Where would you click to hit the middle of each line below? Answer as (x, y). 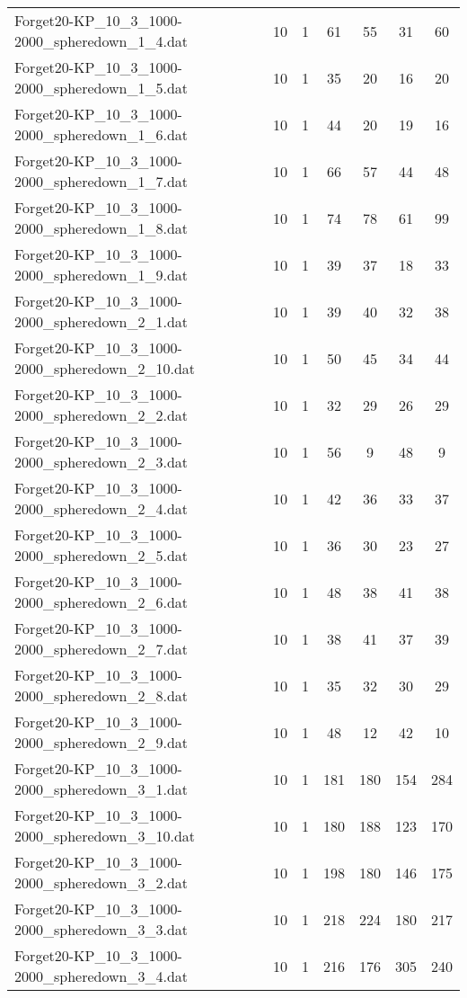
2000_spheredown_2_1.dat (101, 321)
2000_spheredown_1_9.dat (101, 275)
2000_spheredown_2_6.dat (101, 602)
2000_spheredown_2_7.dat (101, 649)
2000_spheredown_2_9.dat (101, 742)
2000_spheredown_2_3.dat (101, 462)
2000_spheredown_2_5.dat (101, 555)
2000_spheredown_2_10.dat (105, 368)
